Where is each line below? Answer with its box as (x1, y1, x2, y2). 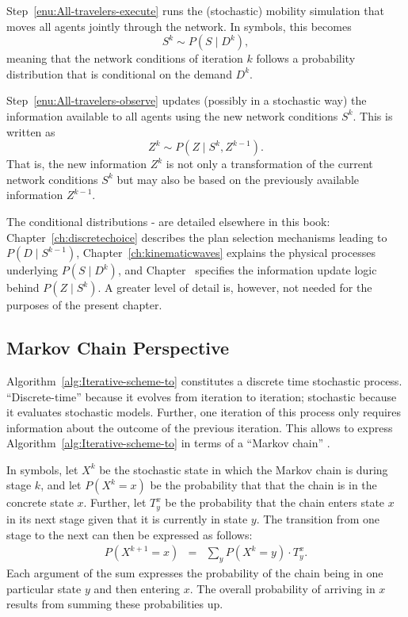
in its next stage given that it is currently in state (6, 510, 248, 527)
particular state (6, 580, 82, 596)
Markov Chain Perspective (6, 335, 230, 360)
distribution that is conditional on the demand (6, 65, 232, 82)
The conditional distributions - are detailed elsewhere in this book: (6, 213, 330, 229)
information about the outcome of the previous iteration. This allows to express (6, 419, 393, 435)
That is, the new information (6, 155, 147, 172)
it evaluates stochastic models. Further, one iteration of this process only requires (6, 404, 402, 420)
